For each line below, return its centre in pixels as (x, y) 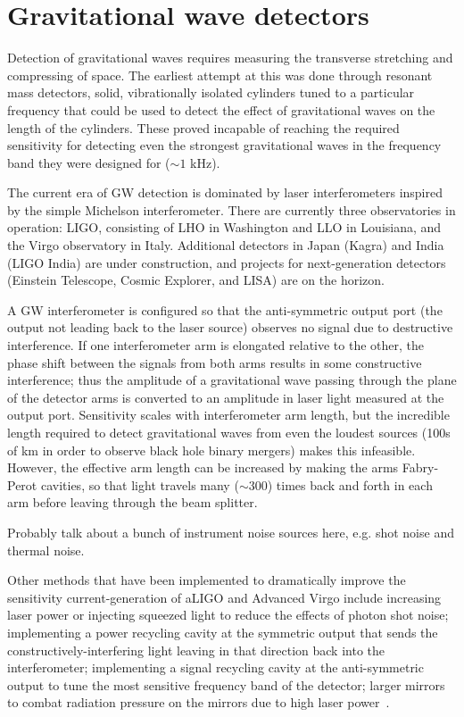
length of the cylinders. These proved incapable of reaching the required (203, 127)
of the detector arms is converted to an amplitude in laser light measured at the (226, 397)
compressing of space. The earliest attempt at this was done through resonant (220, 75)
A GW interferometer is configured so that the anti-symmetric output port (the (225, 309)
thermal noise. (46, 550)
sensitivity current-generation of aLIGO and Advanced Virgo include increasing (224, 597)
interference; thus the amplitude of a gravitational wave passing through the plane (232, 380)
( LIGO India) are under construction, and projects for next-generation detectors (227, 262)
